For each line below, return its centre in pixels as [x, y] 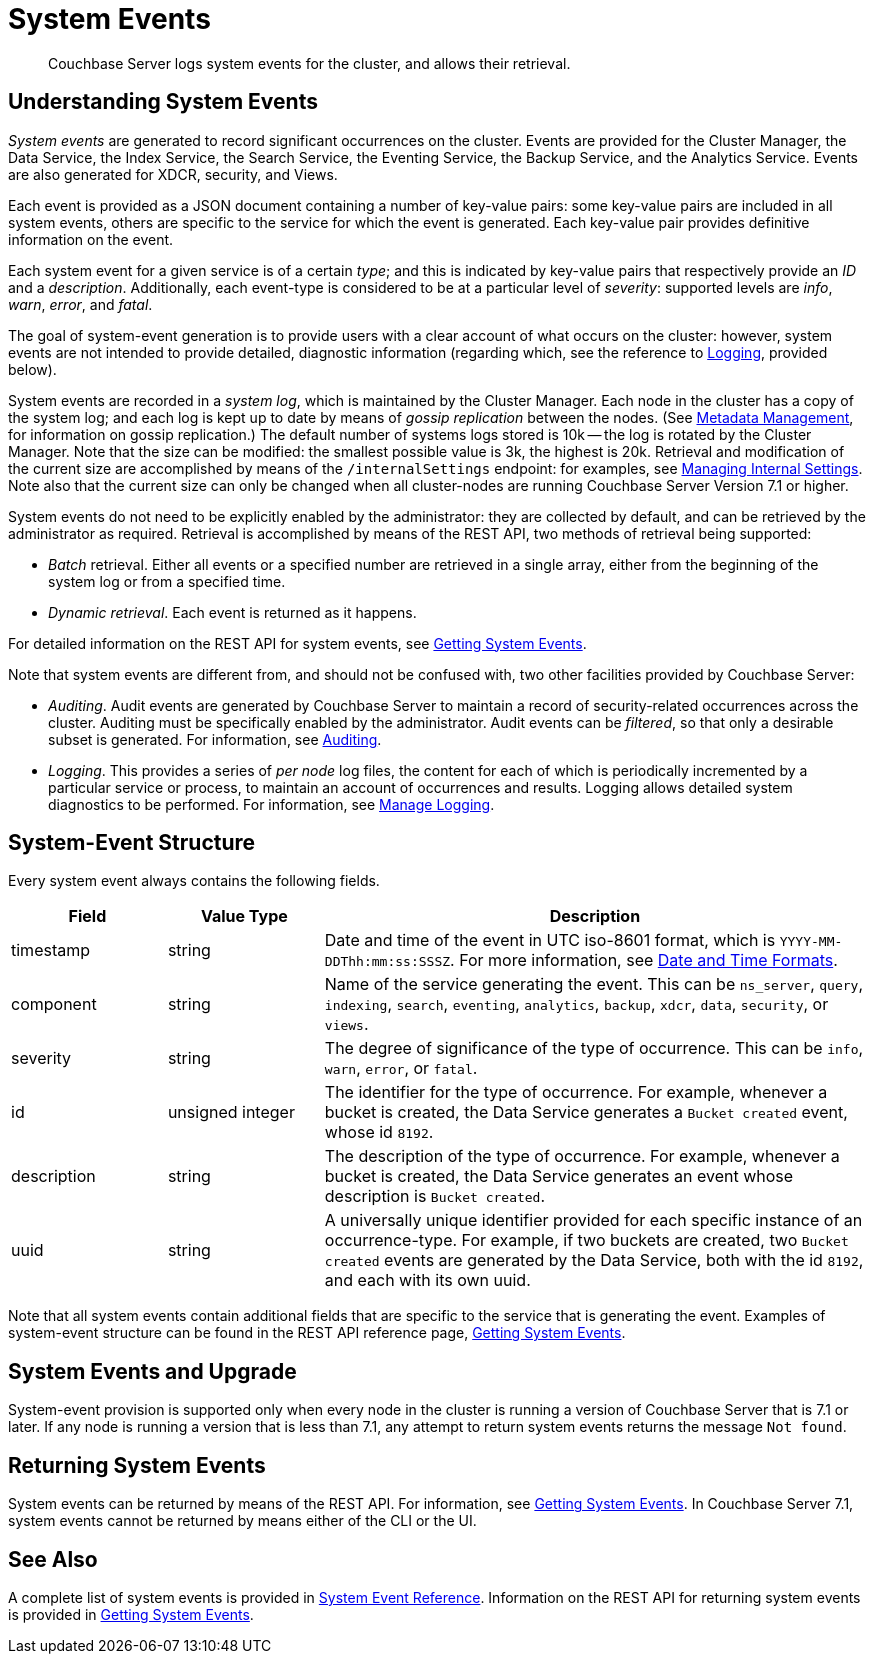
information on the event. [91, 239]
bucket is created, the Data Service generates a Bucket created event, [586, 1112]
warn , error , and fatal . [80, 304]
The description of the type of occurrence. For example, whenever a [582, 1156]
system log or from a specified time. [167, 581]
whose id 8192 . [379, 1132]
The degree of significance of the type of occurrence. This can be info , [594, 1048]
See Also [53, 1559]
